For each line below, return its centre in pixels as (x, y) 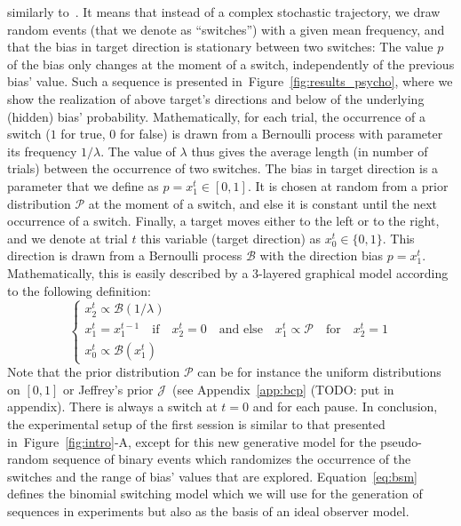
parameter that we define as (83, 185)
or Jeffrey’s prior (108, 389)
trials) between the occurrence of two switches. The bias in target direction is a (223, 168)
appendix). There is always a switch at (112, 406)
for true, (83, 134)
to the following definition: (79, 290)
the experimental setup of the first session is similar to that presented (196, 423)
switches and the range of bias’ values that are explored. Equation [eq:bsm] (212, 476)
